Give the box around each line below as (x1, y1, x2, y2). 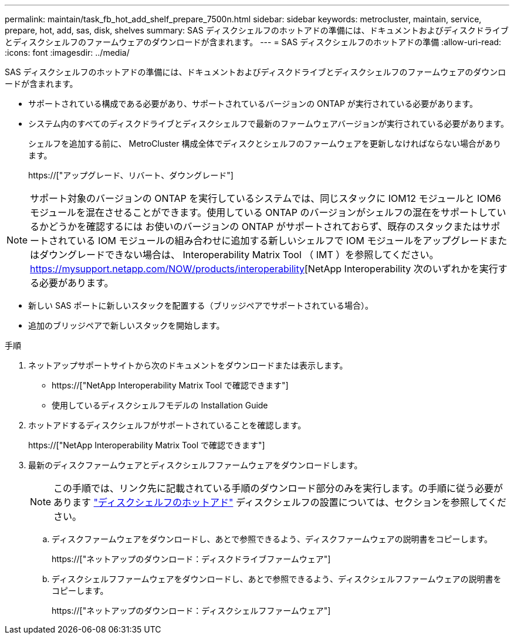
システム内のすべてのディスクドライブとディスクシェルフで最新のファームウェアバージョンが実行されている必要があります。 (28, 119, 509, 129)
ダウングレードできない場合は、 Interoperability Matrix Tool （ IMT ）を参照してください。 (39, 249, 439, 261)
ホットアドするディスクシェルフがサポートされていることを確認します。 (28, 420, 306, 430)
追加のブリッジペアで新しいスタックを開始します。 (28, 320, 225, 330)
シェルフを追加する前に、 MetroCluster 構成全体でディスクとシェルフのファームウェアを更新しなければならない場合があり (28, 138, 502, 148)
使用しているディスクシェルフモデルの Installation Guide (52, 400, 268, 410)
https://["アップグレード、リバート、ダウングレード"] (28, 170, 234, 180)
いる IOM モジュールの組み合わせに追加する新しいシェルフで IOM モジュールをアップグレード (76, 235, 489, 246)
